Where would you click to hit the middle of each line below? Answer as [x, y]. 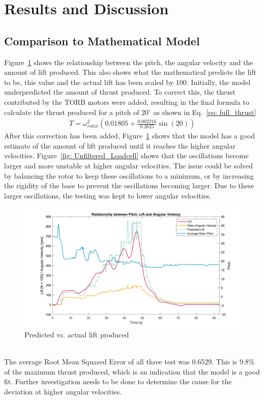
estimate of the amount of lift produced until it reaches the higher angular [120, 145]
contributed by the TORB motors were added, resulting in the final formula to [127, 102]
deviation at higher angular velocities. [63, 392]
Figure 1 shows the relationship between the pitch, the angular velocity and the [129, 62]
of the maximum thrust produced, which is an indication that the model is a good [132, 371]
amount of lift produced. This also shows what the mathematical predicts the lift [130, 72]
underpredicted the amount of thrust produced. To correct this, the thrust [120, 92]
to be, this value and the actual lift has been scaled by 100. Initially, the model [127, 82]
